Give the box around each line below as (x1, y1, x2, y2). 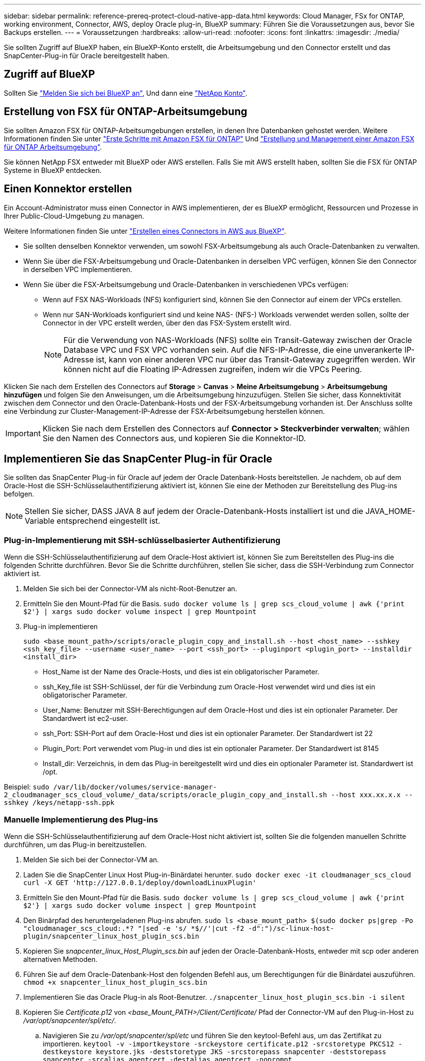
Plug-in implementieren (23, 622, 98, 631)
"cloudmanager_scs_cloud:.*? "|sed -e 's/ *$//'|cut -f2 (23, 924, 245, 932)
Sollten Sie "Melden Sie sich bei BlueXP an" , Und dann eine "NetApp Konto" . (4, 88, 247, 97)
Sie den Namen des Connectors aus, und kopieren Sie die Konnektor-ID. (42, 433, 306, 443)
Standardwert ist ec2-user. (43, 714, 128, 723)
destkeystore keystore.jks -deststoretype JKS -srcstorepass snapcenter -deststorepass (43, 1047, 387, 1056)
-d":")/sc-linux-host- (248, 924, 334, 932)
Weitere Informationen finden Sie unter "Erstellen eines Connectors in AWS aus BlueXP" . (4, 226, 286, 235)
